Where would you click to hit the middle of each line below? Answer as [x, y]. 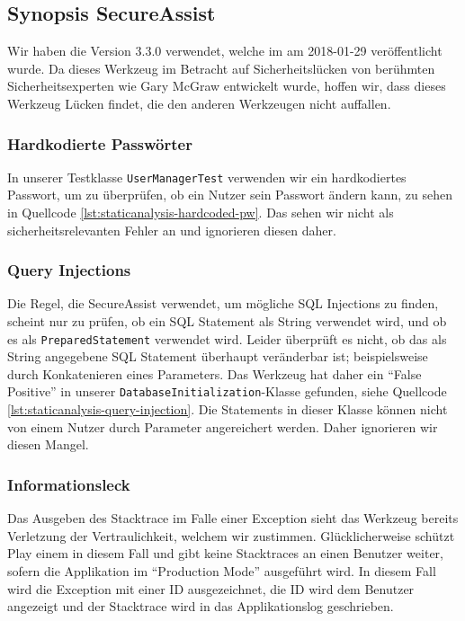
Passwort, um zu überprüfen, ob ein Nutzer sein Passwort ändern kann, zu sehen [230, 195]
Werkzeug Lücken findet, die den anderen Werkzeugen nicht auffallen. [199, 103]
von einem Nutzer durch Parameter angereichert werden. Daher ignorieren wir [223, 426]
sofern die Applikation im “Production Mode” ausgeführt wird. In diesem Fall [222, 570]
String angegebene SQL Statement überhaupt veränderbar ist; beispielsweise [218, 356]
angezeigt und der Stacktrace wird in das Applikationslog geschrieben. [201, 606]
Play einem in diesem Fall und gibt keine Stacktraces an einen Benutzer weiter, [225, 553]
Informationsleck [69, 484]
